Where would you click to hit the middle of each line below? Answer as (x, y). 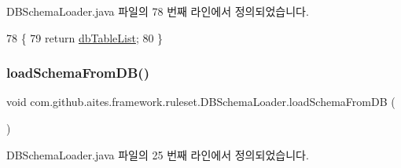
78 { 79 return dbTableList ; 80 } (85, 37)
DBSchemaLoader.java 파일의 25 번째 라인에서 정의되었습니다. (158, 154)
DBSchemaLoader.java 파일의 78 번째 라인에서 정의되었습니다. (158, 11)
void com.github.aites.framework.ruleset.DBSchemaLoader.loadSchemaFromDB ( (201, 102)
